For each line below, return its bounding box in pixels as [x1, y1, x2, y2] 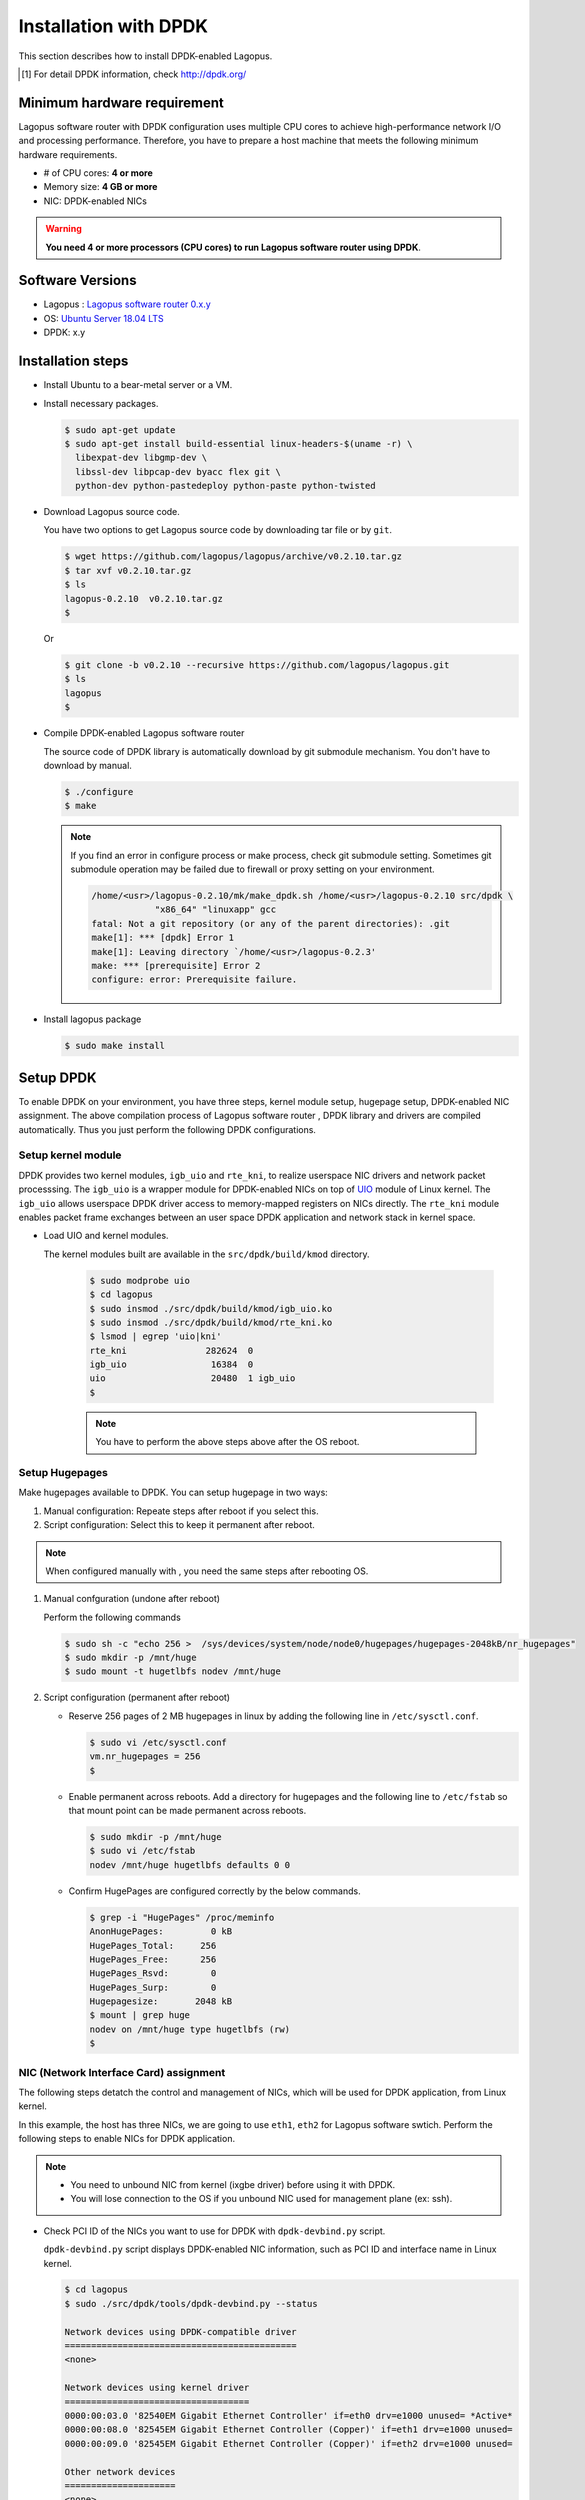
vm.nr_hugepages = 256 [89, 1751, 201, 1762]
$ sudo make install [64, 1040, 165, 1052]
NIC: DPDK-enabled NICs [43, 195, 147, 207]
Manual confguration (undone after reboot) [43, 1593, 220, 1605]
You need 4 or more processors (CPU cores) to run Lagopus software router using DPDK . [45, 241, 422, 253]
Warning [45, 223, 82, 235]
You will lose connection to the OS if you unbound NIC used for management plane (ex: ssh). [70, 2193, 453, 2205]
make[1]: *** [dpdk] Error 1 [91, 932, 235, 944]
